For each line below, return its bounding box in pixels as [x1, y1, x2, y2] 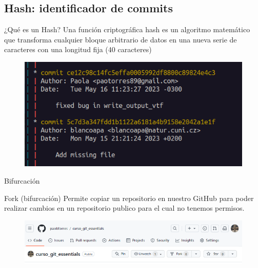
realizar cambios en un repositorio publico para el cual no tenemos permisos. [4, 203, 245, 213]
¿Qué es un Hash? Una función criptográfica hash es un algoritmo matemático [4, 24, 250, 35]
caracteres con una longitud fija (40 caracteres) [4, 44, 152, 55]
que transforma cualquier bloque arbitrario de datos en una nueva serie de [4, 34, 237, 44]
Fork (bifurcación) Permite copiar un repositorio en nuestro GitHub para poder [4, 192, 254, 203]
